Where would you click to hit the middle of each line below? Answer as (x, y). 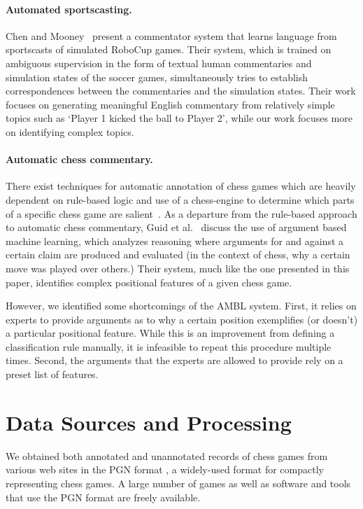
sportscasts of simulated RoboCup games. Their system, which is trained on (169, 49)
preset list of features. (52, 374)
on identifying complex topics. (70, 131)
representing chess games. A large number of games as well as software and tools (178, 483)
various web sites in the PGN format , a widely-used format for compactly (165, 469)
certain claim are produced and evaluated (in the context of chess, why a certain (178, 254)
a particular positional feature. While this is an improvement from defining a (170, 333)
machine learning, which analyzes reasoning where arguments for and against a (175, 240)
